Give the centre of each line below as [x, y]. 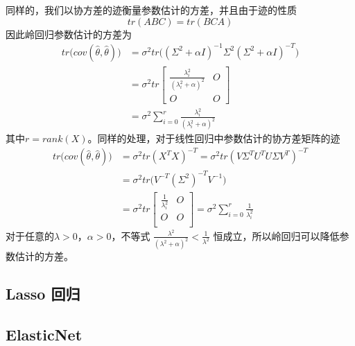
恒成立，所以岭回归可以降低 [276, 235]
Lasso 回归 [43, 294]
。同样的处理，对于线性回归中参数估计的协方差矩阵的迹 [214, 138]
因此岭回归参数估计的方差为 [69, 34]
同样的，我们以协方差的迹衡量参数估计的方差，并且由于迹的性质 [151, 10]
